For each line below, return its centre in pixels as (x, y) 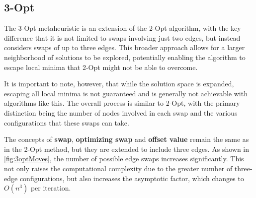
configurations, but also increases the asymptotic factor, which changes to (132, 178)
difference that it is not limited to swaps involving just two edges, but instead (122, 37)
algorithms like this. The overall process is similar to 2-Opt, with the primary (122, 103)
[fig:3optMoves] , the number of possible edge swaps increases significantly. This (124, 159)
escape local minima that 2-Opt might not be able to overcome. (101, 67)
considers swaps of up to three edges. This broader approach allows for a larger (125, 47)
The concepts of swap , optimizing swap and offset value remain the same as (127, 139)
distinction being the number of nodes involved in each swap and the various (121, 112)
